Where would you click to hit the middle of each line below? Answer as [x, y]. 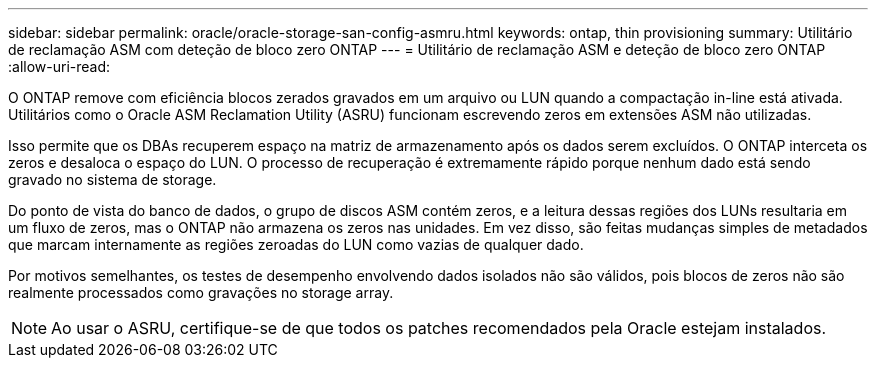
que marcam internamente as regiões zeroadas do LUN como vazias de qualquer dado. [296, 244]
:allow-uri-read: [59, 66]
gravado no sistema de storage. [112, 179]
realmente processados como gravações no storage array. [201, 292]
